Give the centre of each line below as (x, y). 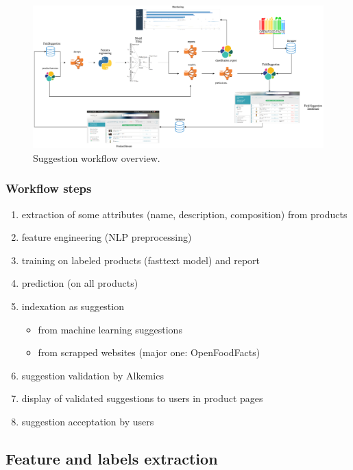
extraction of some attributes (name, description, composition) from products (184, 214)
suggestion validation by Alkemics (93, 375)
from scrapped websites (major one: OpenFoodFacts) (149, 352)
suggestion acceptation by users (88, 422)
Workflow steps (49, 188)
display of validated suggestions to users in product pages (142, 398)
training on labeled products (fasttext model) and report (141, 260)
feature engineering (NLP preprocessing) (107, 237)
